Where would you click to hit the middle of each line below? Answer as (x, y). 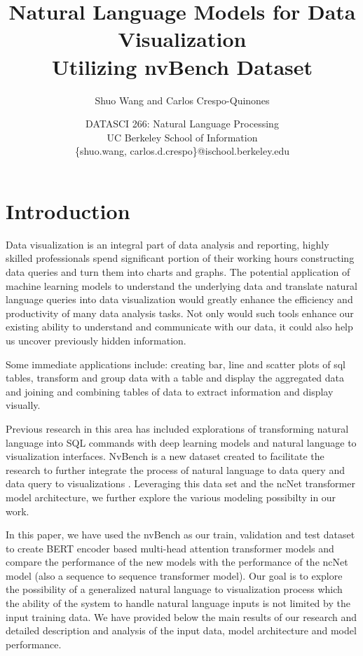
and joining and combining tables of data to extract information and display (170, 391)
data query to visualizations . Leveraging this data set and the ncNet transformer (180, 483)
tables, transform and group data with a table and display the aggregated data (175, 378)
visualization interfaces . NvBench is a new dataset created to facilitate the (165, 456)
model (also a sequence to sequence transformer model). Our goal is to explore (174, 575)
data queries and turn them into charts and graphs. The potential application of (178, 272)
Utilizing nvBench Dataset (182, 66)
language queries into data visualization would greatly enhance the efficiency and (179, 299)
